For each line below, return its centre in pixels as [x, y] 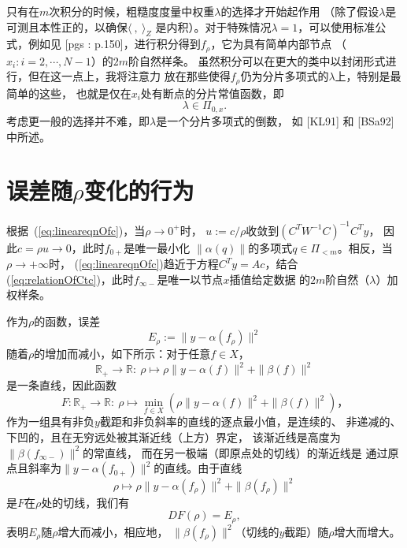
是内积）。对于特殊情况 [213, 26]
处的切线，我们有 [85, 502]
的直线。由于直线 [198, 468]
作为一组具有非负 [50, 421]
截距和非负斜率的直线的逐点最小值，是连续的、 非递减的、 [250, 421]
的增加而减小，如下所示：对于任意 [122, 354]
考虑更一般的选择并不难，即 [78, 120]
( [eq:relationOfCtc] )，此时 [70, 279]
